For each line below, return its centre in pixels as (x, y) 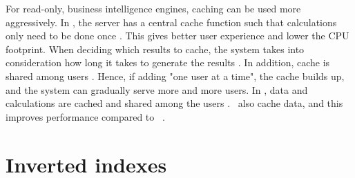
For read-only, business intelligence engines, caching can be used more (153, 8)
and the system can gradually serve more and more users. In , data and (157, 89)
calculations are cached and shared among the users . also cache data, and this (174, 103)
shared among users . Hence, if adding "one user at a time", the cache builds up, (175, 76)
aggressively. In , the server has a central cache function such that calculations (171, 22)
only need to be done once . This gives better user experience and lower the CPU (177, 36)
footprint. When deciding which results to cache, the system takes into (155, 49)
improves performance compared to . (85, 116)
